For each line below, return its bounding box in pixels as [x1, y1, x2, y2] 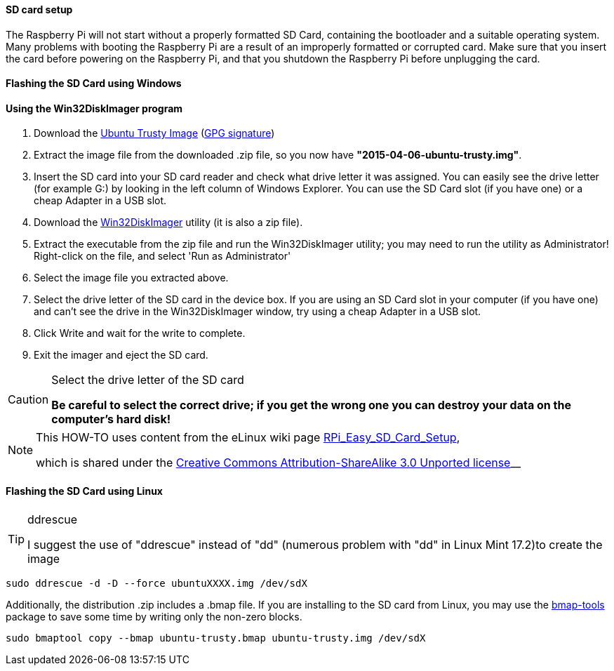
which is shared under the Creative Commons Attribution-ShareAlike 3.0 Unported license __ [36, 456, 521, 470]
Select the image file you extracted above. [34, 272, 229, 284]
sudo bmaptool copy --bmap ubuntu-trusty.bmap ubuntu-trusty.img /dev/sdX [6, 632, 426, 644]
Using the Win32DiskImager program [6, 102, 183, 114]
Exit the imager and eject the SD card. [34, 349, 208, 361]
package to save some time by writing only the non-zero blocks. [6, 610, 302, 623]
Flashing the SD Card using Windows [6, 77, 182, 90]
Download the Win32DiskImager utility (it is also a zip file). [34, 216, 303, 229]
